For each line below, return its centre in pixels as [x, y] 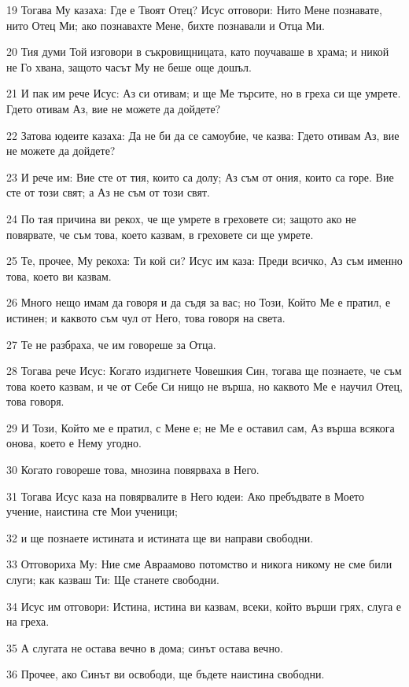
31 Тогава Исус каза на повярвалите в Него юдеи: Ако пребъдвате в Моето [186, 496]
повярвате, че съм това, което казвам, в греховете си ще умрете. [160, 234]
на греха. [28, 621]
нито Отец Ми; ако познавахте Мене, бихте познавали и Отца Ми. [166, 25]
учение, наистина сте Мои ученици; [92, 511]
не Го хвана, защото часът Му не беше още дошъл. [129, 66]
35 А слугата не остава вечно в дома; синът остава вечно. [145, 647]
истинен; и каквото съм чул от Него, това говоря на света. [146, 317]
